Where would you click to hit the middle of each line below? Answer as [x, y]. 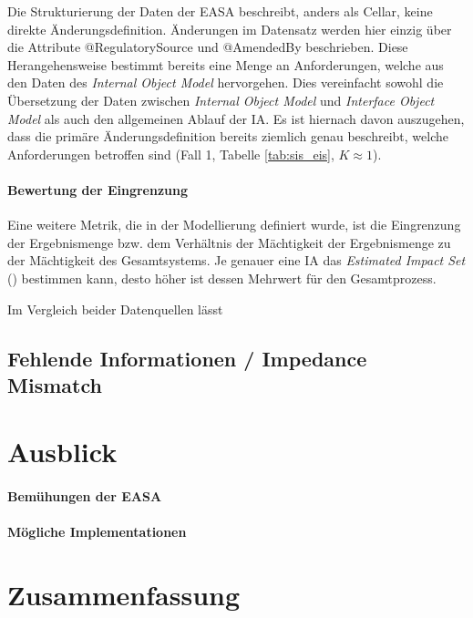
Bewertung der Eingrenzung [98, 189]
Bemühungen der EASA [85, 496]
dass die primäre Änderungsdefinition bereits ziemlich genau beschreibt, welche [228, 136]
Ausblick [62, 452]
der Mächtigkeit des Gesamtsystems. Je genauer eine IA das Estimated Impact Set [236, 260]
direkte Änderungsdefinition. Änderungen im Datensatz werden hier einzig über [230, 29]
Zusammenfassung [124, 595]
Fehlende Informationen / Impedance [187, 358]
